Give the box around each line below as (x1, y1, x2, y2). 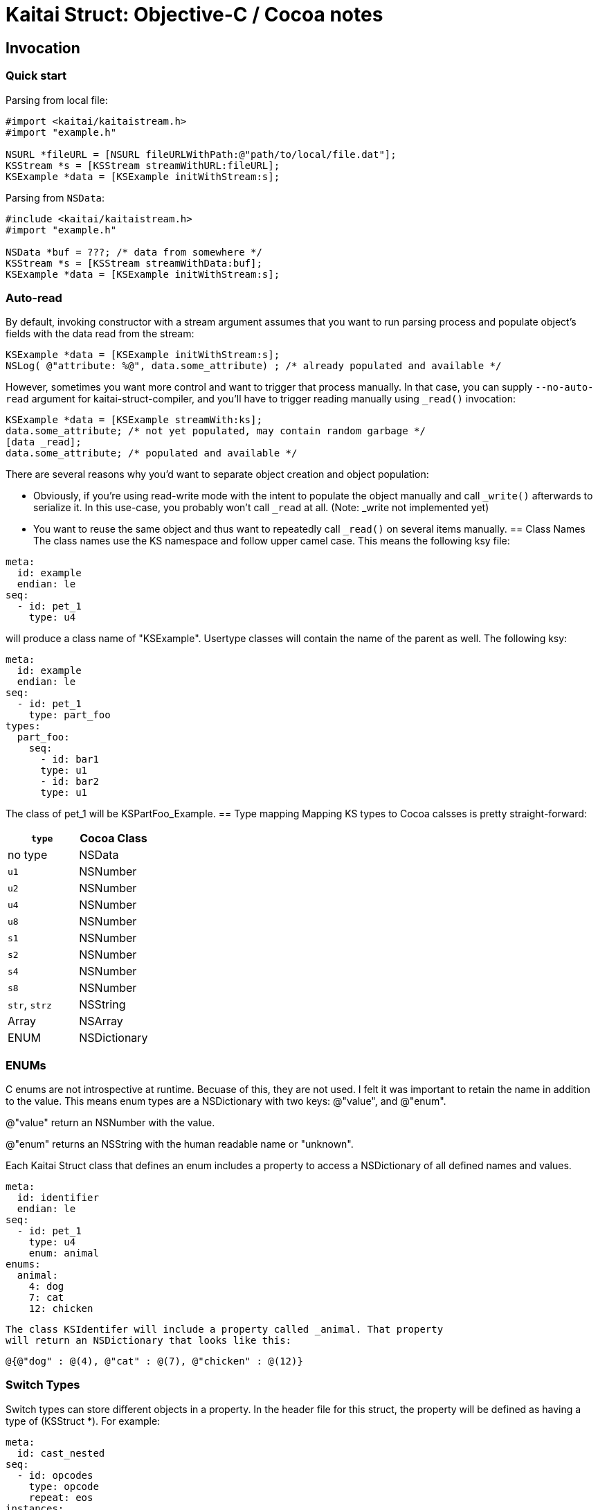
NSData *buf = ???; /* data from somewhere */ (6, 246, 262, 258)
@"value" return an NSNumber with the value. (6, 1117, 215, 1129)
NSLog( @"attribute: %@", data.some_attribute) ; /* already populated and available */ (6, 360, 502, 372)
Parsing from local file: (6, 94, 108, 106)
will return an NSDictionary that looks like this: (6, 1335, 292, 1347)
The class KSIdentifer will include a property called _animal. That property (6, 1324, 444, 1335)
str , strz (8, 997, 52, 1012)
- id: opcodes (17, 1469, 93, 1481)
